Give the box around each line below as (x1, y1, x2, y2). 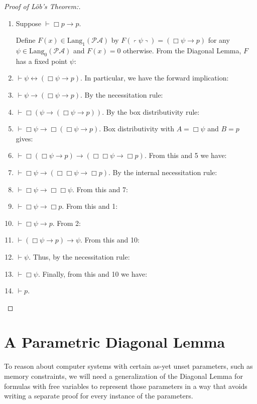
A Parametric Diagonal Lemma (4, 332, 225, 352)
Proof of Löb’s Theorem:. (4, 1, 81, 11)
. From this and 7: (72, 184, 128, 194)
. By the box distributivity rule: (102, 106, 200, 117)
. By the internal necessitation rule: (108, 167, 217, 177)
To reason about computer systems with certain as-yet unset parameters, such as (4, 361, 253, 371)
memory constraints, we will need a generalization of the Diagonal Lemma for (4, 371, 243, 381)
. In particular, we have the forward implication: (80, 72, 229, 83)
